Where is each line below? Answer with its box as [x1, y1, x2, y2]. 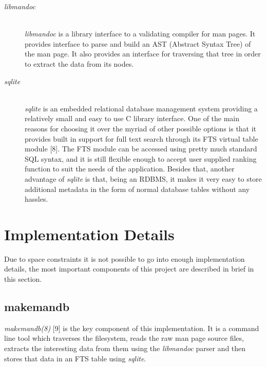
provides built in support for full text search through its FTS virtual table [25, 133, 258, 144]
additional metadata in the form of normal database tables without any [25, 183, 250, 194]
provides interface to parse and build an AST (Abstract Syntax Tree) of [25, 38, 251, 49]
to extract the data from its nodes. [25, 58, 134, 69]
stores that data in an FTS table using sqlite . [4, 353, 146, 363]
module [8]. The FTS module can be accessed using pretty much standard [25, 143, 257, 154]
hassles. [25, 194, 48, 204]
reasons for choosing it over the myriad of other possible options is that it [25, 123, 257, 133]
